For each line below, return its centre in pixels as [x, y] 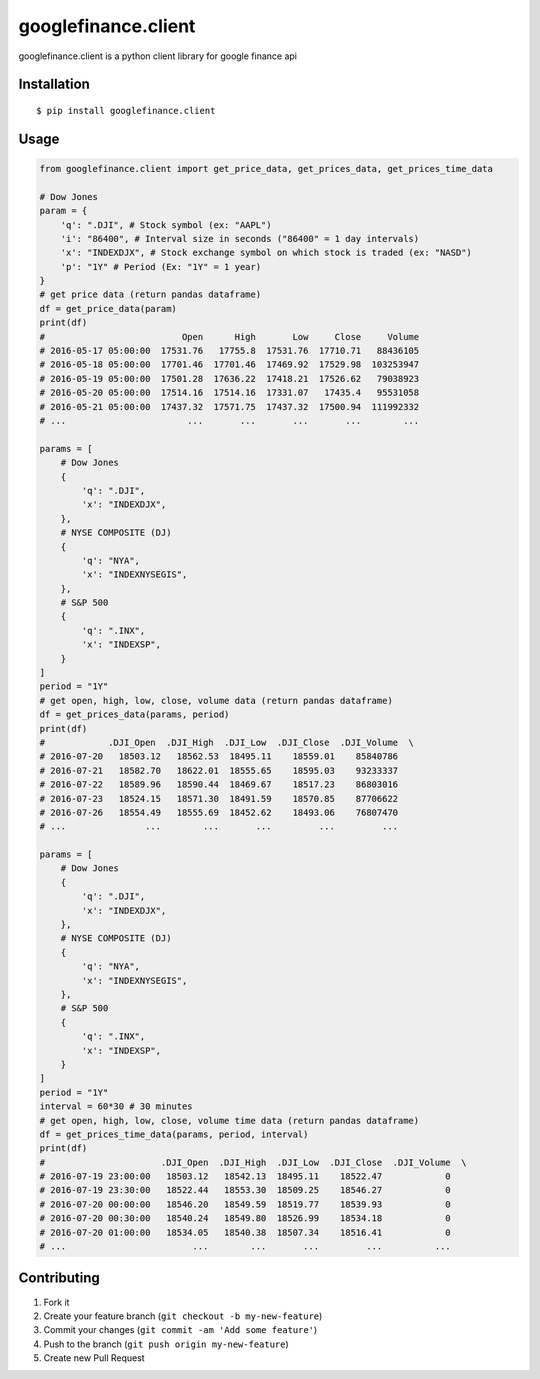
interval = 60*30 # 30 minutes [116, 1106]
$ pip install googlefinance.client [126, 110]
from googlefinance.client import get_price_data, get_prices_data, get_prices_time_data [266, 168]
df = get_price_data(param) [108, 308]
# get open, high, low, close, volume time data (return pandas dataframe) [229, 1120]
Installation [54, 84]
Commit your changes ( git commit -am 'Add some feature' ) [180, 1330]
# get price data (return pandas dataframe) [150, 294]
